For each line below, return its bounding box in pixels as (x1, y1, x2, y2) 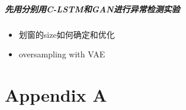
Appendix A (5, 82, 107, 106)
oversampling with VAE (18, 48, 105, 60)
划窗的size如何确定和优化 (18, 28, 115, 40)
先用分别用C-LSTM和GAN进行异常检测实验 (5, 2, 180, 15)
